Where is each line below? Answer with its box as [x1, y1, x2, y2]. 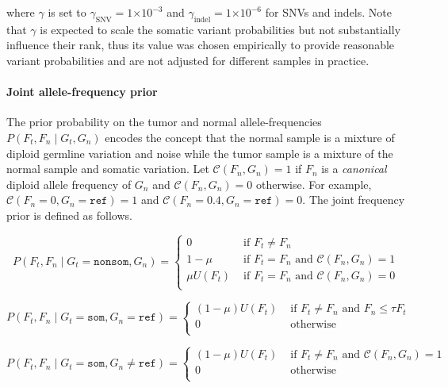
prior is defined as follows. [6, 206, 132, 223]
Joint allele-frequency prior [6, 83, 158, 100]
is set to [48, 4, 86, 20]
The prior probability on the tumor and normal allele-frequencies [6, 113, 322, 130]
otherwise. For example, [255, 175, 372, 192]
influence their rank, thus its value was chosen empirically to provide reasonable [6, 36, 395, 53]
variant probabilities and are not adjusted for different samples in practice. [6, 52, 370, 68]
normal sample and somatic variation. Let [6, 160, 209, 177]
